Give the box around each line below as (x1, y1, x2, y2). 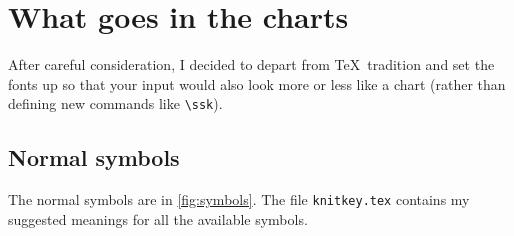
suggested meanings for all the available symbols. (8, 208, 308, 229)
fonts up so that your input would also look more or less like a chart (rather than (8, 73, 506, 94)
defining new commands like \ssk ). (8, 93, 223, 114)
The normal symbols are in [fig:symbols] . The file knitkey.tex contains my (8, 189, 470, 210)
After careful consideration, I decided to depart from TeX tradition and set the (8, 54, 495, 75)
